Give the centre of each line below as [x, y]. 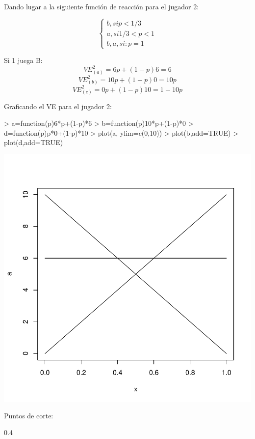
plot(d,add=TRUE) [34, 142]
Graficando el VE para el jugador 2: [58, 106]
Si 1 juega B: [23, 60]
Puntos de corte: [29, 416]
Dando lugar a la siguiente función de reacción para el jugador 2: [102, 6]
